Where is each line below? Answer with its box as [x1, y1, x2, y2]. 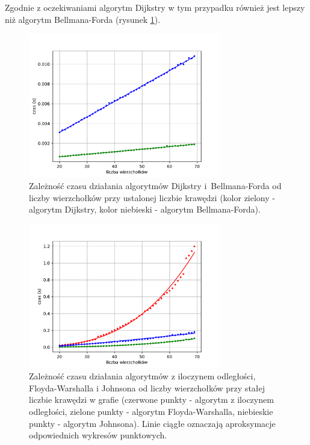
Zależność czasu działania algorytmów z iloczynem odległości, [29, 370, 256, 382]
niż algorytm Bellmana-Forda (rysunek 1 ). [5, 13, 161, 25]
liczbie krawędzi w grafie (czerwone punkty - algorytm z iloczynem [29, 393, 274, 406]
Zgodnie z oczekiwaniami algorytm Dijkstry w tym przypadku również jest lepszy [5, 1, 305, 13]
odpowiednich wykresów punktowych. [29, 429, 167, 441]
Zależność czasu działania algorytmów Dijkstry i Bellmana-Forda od [29, 179, 282, 192]
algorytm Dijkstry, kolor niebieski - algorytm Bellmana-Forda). [29, 203, 261, 216]
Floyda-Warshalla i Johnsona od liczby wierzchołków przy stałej [29, 381, 265, 394]
